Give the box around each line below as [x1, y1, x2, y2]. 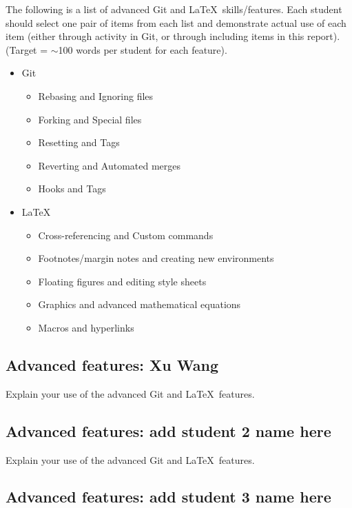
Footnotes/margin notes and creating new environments [38, 251, 274, 265]
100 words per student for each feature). [58, 42, 227, 57]
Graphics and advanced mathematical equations [38, 297, 241, 312]
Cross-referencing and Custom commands [38, 227, 214, 242]
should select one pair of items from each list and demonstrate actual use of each [6, 15, 346, 30]
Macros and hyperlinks [38, 320, 134, 334]
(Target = [6, 42, 48, 57]
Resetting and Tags [38, 135, 120, 150]
